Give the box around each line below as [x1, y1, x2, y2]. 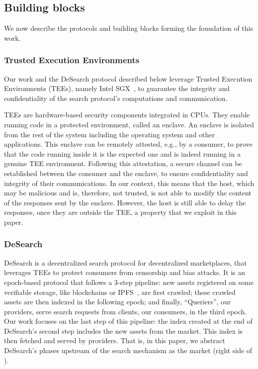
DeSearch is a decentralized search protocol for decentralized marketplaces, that [4, 257, 247, 268]
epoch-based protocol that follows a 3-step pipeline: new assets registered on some [4, 277, 254, 287]
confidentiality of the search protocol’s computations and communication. [4, 92, 228, 103]
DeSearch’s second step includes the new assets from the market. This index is [4, 325, 243, 336]
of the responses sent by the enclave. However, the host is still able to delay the [4, 197, 246, 207]
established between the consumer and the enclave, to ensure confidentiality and [4, 168, 248, 178]
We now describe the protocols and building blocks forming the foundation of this [4, 23, 253, 33]
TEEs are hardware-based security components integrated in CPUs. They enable [4, 109, 250, 120]
